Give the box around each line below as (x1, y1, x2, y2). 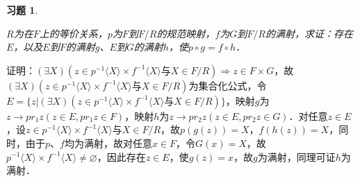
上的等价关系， (39, 26, 108, 40)
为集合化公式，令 (188, 78, 267, 92)
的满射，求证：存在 (265, 26, 353, 40)
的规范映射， (156, 26, 215, 40)
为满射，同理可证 (257, 149, 336, 164)
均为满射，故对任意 (64, 135, 152, 150)
